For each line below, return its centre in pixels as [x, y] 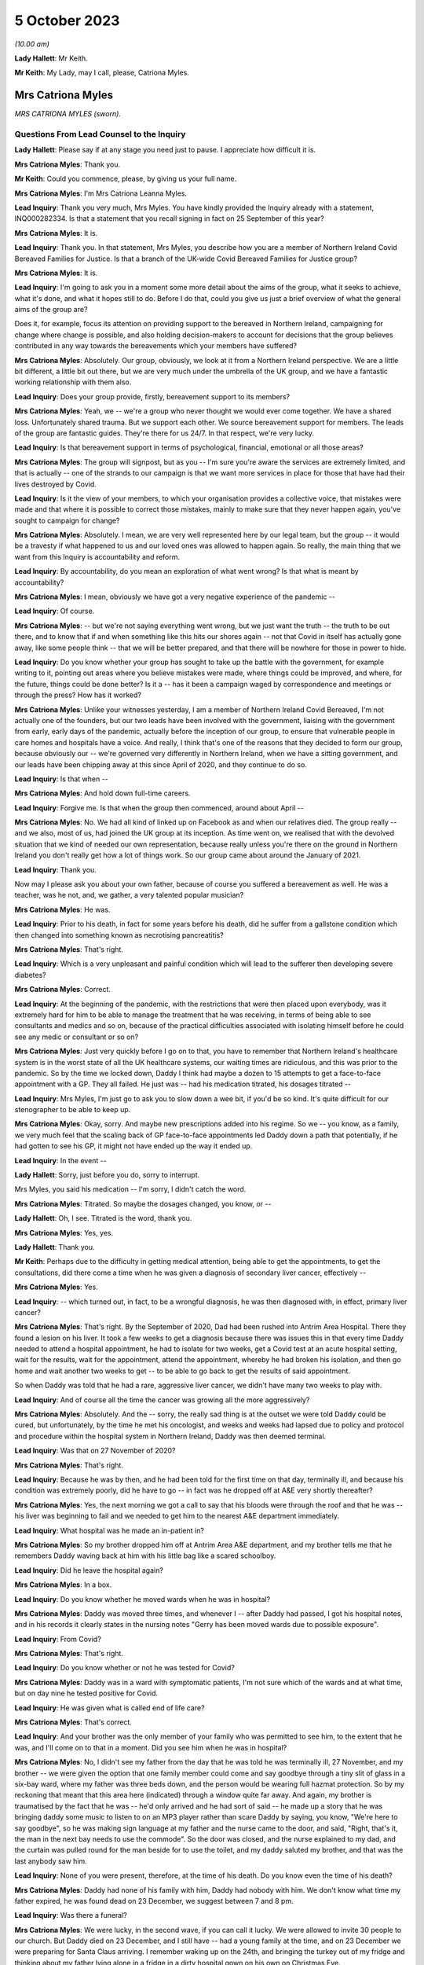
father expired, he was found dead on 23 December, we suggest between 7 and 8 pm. [154, 1901]
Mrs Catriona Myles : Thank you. [68, 164]
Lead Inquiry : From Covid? [58, 1639]
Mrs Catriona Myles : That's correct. [73, 1722]
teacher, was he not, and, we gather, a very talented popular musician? [129, 895]
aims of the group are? [51, 310]
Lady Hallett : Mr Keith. [51, 58]
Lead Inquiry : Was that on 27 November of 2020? [95, 1451]
